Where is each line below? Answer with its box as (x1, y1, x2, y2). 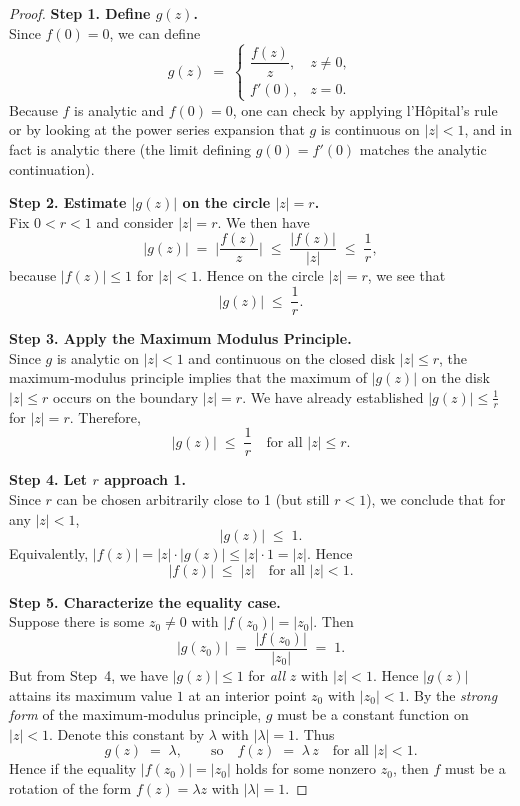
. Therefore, (69, 406, 141, 427)
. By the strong (405, 684, 498, 705)
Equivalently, (9, 543, 89, 564)
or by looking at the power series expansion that (9, 119, 305, 140)
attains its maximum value (9, 684, 173, 705)
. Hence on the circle (198, 265, 324, 286)
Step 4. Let (9, 469, 88, 490)
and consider (96, 211, 174, 232)
